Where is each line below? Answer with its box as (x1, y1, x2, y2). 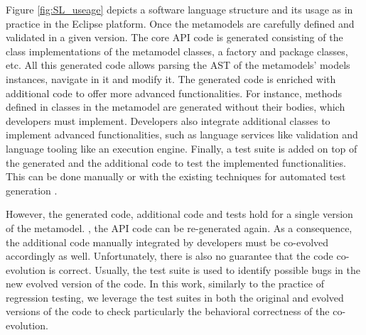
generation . (6, 182, 58, 197)
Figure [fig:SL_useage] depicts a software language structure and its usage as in (6, 2, 353, 16)
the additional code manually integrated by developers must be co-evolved (6, 234, 329, 249)
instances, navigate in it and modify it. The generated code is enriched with (6, 71, 336, 86)
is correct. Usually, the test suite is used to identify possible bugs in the (48, 262, 360, 277)
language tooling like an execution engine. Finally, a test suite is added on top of (6, 141, 357, 155)
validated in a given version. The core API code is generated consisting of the (6, 30, 343, 45)
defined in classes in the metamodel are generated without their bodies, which (6, 99, 345, 114)
